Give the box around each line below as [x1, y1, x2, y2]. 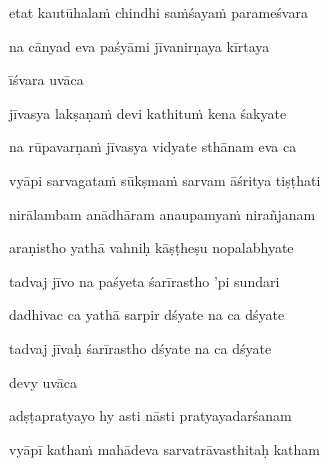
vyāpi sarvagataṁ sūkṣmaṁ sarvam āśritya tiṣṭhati [9, 169, 321, 190]
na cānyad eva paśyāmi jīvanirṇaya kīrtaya [9, 35, 270, 56]
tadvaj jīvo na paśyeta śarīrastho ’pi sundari [9, 270, 280, 291]
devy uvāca [9, 371, 78, 392]
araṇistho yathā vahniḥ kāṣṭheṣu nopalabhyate [9, 237, 294, 258]
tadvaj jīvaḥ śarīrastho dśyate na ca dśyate [9, 337, 272, 358]
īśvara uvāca [9, 69, 84, 90]
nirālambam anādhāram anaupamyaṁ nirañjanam [9, 203, 316, 224]
